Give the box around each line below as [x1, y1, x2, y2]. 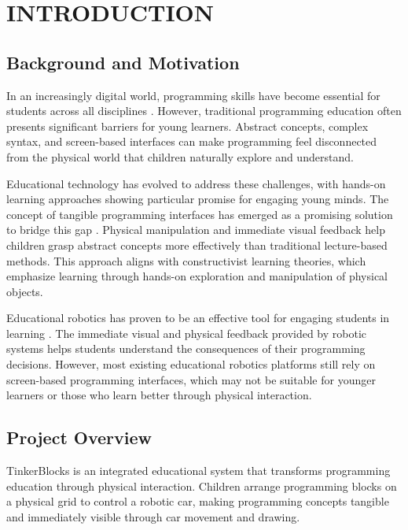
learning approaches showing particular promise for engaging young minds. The [6, 191, 389, 207]
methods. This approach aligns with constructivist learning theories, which [6, 252, 366, 269]
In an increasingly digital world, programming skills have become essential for [6, 87, 380, 103]
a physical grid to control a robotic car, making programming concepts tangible [6, 493, 389, 510]
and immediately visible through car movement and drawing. [6, 508, 300, 524]
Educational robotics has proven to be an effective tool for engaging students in [6, 309, 390, 326]
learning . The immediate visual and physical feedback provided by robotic [6, 324, 367, 341]
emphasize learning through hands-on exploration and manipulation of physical [6, 268, 388, 284]
